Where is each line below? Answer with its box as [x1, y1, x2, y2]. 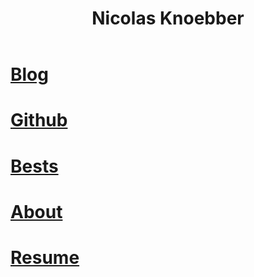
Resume [10, 246, 80, 269]
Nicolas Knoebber [91, 7, 245, 30]
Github [10, 109, 68, 132]
